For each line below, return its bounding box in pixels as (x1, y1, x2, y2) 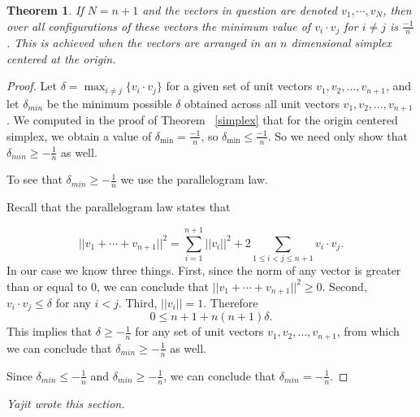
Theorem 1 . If (6, 2, 84, 18)
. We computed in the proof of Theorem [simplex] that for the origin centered (6, 111, 398, 128)
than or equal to (6, 277, 88, 294)
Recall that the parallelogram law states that (6, 198, 231, 215)
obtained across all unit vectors (184, 94, 340, 111)
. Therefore (203, 293, 258, 311)
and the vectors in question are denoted (142, 2, 337, 18)
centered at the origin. (6, 50, 116, 67)
